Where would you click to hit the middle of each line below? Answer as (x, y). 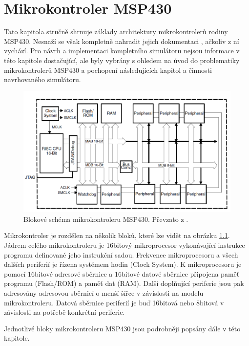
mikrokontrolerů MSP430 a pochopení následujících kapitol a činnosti (108, 70)
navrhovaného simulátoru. (42, 79)
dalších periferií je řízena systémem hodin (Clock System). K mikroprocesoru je (123, 264)
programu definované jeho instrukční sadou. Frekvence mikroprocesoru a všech (121, 254)
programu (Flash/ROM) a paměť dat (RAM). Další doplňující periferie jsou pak (124, 283)
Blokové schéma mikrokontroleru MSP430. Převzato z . (106, 219)
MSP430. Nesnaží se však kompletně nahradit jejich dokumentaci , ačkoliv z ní (122, 41)
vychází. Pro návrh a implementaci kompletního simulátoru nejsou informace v (122, 51)
